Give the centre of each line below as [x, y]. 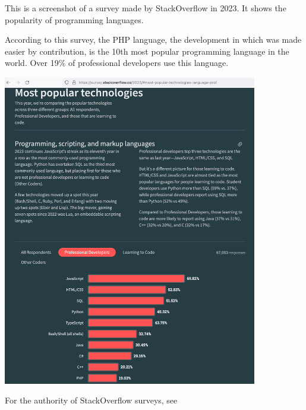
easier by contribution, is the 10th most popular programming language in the [147, 51]
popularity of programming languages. [74, 19]
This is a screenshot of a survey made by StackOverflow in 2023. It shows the [146, 8]
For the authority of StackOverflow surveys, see [91, 400]
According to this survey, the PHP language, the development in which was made [153, 40]
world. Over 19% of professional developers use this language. [117, 63]
